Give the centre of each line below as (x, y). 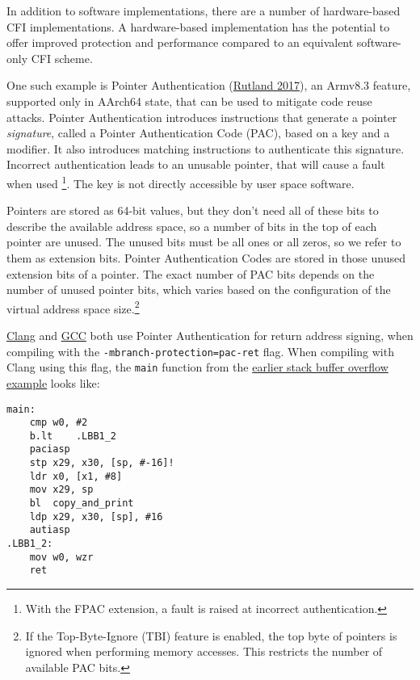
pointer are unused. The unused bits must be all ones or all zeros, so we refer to (204, 242)
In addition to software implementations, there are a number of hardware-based (204, 10)
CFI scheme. (62, 58)
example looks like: (53, 382)
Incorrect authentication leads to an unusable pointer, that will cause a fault (196, 164)
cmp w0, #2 (59, 423)
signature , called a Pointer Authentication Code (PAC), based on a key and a (198, 133)
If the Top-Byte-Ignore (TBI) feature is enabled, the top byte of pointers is (211, 635)
